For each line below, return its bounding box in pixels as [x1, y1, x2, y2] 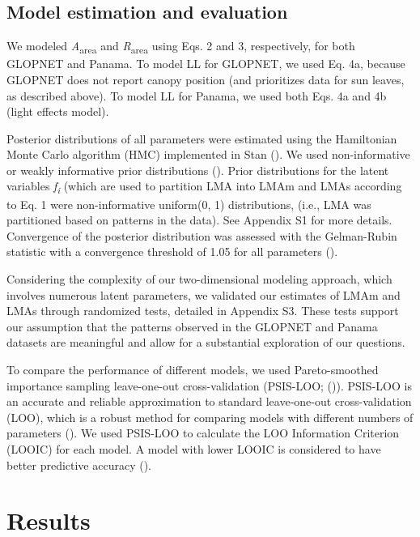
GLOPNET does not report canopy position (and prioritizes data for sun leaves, [6, 70, 405, 87]
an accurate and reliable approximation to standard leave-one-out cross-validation [6, 393, 412, 410]
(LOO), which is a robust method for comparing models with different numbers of [6, 408, 414, 425]
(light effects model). [6, 103, 109, 120]
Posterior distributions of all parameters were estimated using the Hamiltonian [6, 130, 397, 147]
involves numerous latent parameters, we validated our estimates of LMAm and [6, 286, 401, 303]
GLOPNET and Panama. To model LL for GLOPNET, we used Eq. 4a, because [6, 55, 405, 72]
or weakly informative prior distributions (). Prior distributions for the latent [6, 161, 389, 178]
